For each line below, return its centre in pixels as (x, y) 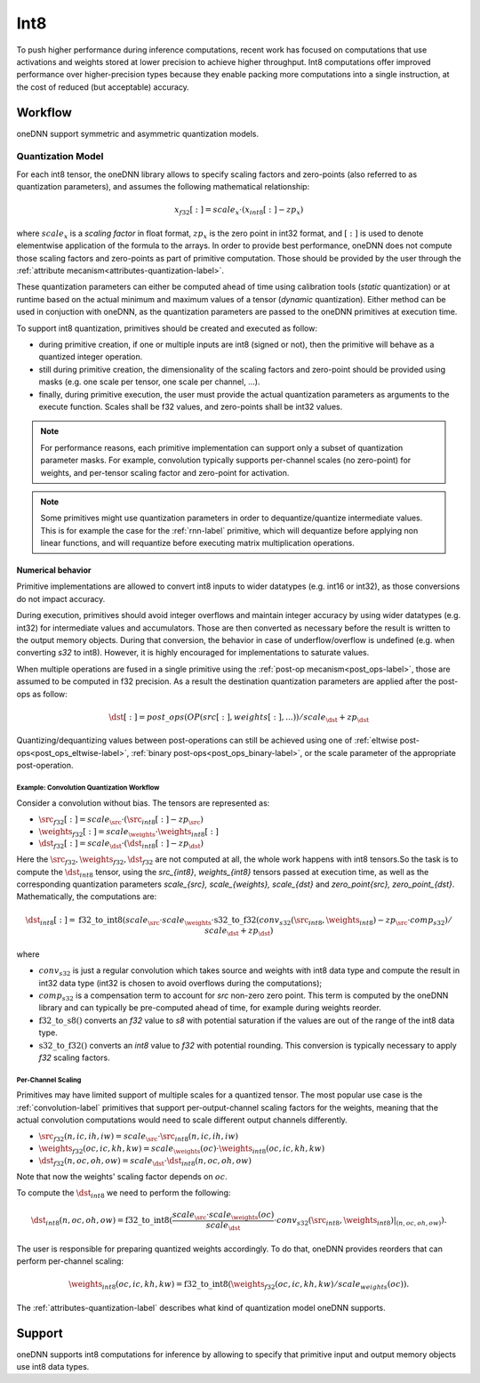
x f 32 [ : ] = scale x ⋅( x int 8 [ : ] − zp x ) (239, 211)
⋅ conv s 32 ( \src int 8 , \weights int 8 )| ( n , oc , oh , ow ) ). (360, 1221)
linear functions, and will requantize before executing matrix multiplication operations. (197, 543)
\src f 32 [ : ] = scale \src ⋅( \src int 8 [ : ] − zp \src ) (121, 820)
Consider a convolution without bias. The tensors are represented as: (143, 803)
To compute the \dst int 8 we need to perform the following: (124, 1194)
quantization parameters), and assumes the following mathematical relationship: (163, 187)
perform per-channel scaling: (70, 1261)
